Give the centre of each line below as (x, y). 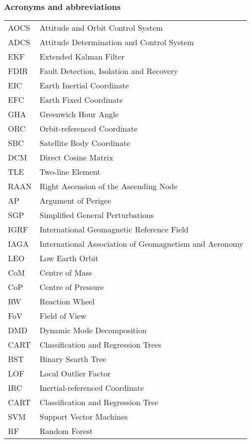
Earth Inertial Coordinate (84, 85)
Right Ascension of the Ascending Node (108, 186)
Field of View (63, 316)
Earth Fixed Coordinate (81, 100)
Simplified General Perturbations (97, 215)
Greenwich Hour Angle (79, 114)
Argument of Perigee (75, 201)
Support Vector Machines (84, 417)
